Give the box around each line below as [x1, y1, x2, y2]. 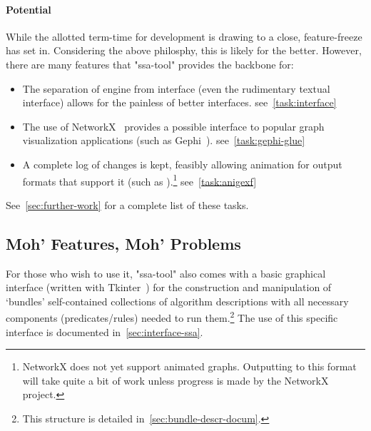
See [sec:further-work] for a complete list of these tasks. [6, 197, 249, 212]
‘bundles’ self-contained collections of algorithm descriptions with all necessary [6, 293, 349, 308]
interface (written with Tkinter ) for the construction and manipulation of [6, 280, 332, 295]
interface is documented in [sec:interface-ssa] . [6, 324, 203, 339]
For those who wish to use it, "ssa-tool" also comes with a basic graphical [6, 265, 326, 280]
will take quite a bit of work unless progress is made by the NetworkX [22, 372, 329, 387]
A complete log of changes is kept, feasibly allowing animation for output [22, 156, 342, 171]
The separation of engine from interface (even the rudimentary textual [22, 81, 330, 96]
